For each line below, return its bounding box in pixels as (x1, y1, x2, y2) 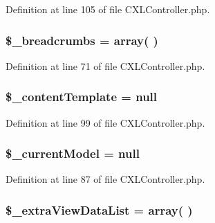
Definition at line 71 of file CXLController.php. (6, 58, 205, 73)
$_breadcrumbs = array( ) (6, 31, 158, 48)
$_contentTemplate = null (6, 88, 158, 105)
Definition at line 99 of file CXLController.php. (6, 115, 205, 130)
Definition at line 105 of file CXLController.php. (6, 2, 210, 16)
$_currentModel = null (6, 145, 140, 162)
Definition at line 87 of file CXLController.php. (6, 172, 205, 186)
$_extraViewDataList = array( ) (6, 201, 193, 218)
